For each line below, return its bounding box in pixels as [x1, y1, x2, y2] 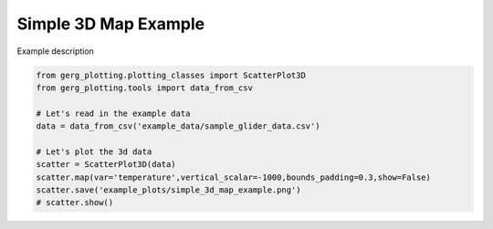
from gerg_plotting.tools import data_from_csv [36, 82, 253, 93]
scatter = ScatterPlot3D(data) [36, 160, 177, 170]
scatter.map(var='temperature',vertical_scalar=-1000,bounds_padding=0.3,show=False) [36, 172, 431, 182]
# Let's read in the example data [36, 108, 191, 119]
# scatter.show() [36, 197, 114, 208]
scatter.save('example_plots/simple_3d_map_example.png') [36, 185, 301, 195]
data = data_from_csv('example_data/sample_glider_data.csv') [36, 121, 320, 131]
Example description [16, 46, 95, 57]
